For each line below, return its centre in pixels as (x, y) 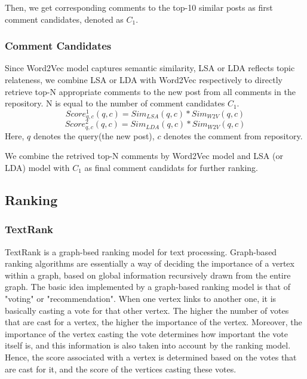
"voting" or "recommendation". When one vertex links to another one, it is (141, 298)
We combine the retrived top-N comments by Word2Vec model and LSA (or (144, 156)
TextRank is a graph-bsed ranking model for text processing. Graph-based (141, 251)
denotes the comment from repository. (233, 135)
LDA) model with (37, 168)
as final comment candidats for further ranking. (171, 168)
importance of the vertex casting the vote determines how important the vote (146, 333)
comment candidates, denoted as (64, 19)
